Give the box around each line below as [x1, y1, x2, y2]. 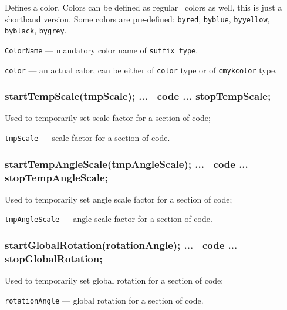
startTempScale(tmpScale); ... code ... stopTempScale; [5, 89, 271, 103]
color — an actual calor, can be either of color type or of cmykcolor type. [5, 63, 277, 76]
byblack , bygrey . [5, 24, 67, 36]
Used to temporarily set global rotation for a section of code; [5, 274, 224, 287]
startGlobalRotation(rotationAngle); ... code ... [5, 238, 238, 252]
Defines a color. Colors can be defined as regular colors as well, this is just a [5, 1, 282, 13]
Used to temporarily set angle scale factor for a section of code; [5, 193, 232, 205]
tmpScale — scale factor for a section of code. [5, 132, 170, 144]
